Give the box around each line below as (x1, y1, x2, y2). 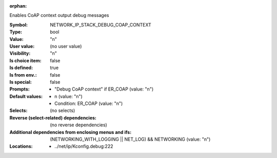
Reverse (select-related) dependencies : (9, 115, 97, 121)
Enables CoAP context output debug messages (9, 12, 110, 18)
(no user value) (50, 43, 82, 49)
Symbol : (9, 21, 28, 28)
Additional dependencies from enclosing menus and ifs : (9, 129, 132, 135)
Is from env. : (9, 72, 37, 78)
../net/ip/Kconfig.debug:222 (54, 143, 113, 149)
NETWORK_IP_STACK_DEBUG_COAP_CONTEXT (50, 21, 151, 28)
